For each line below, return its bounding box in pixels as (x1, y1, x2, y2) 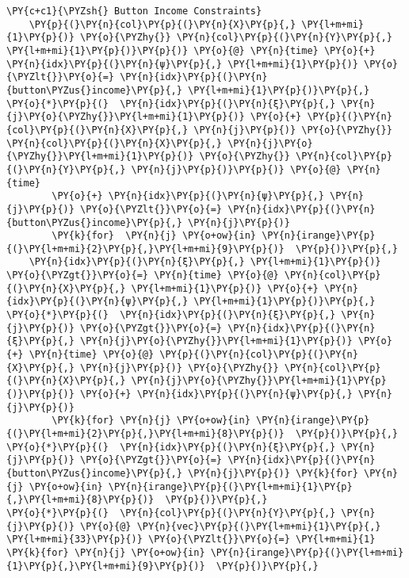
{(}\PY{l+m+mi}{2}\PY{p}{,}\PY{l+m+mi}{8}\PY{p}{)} (6, 428, 285, 439)
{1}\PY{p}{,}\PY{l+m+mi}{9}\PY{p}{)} (6, 560, 205, 572)
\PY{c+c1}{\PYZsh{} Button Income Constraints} (6, 6, 262, 17)
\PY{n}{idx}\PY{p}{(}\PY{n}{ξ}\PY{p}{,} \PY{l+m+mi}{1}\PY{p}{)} (29, 256, 381, 268)
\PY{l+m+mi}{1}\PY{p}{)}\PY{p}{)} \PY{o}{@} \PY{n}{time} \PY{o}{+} (6, 44, 376, 56)
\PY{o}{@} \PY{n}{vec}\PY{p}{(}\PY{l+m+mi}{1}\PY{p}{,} (80, 520, 381, 532)
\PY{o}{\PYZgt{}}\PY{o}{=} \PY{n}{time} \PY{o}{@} (6, 270, 279, 281)
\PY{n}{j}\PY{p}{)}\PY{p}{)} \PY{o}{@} (131, 163, 342, 175)
